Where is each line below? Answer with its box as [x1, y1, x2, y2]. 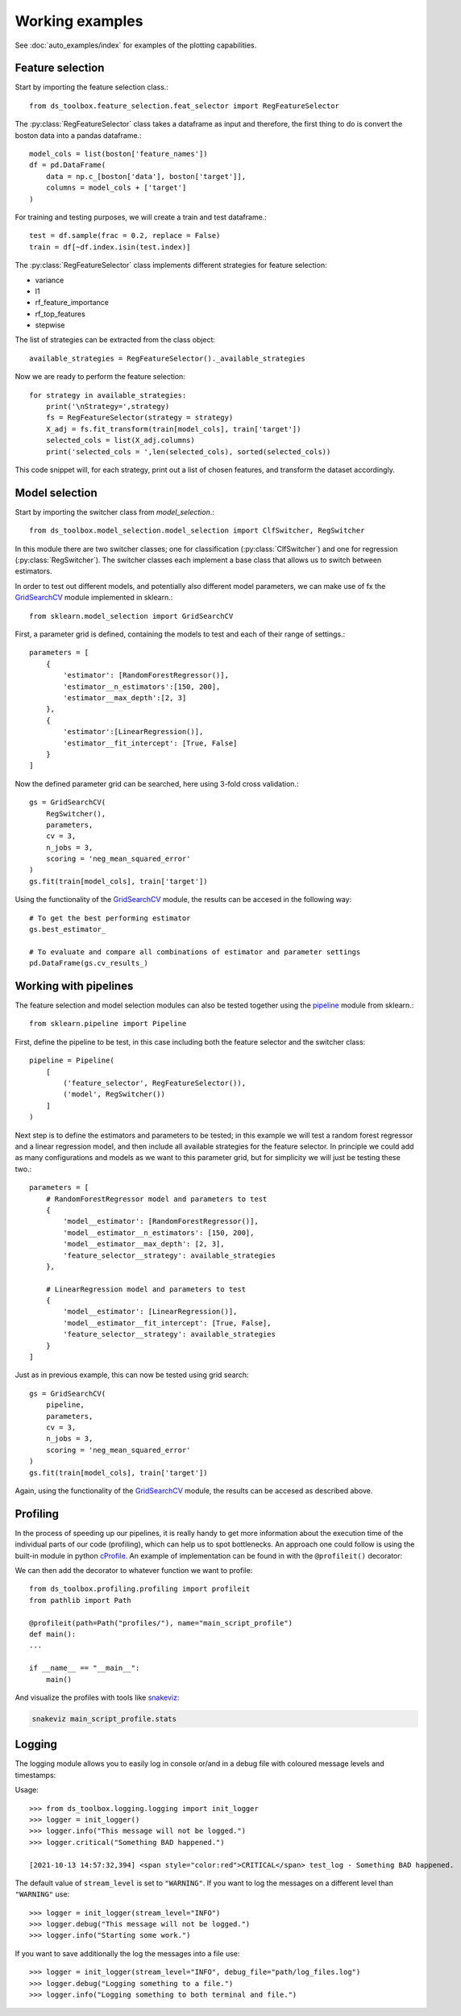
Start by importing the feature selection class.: [15, 82, 169, 92]
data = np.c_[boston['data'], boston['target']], [45, 172, 246, 181]
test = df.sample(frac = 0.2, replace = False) [29, 231, 221, 240]
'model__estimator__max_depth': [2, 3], [63, 1239, 225, 1249]
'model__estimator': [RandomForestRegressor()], [63, 1217, 260, 1226]
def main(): [29, 1630, 77, 1638]
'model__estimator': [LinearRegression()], [63, 1307, 238, 1317]
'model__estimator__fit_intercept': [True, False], [63, 1318, 272, 1327]
